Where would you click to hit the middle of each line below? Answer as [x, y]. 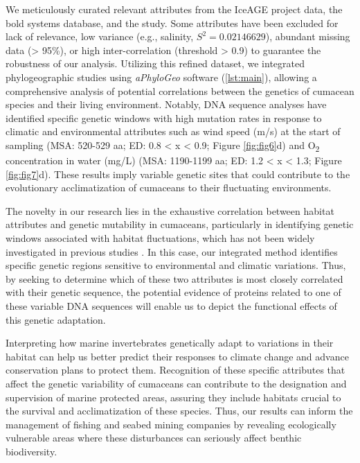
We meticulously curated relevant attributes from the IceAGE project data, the [174, 9]
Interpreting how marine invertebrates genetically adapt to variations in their [170, 343]
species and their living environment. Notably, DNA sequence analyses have [166, 104]
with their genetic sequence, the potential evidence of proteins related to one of [173, 292]
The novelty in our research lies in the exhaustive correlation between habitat [170, 210]
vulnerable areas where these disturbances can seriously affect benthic [154, 438]
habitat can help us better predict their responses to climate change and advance [177, 356]
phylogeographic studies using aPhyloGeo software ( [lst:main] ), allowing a [161, 77]
